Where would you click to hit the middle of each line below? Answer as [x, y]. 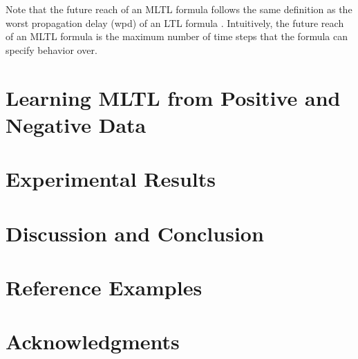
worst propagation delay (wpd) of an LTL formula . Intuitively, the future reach [175, 22]
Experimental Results [111, 179]
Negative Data [76, 124]
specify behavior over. [51, 49]
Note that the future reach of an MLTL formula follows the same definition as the [179, 9]
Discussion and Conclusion [135, 233]
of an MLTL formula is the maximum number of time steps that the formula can [177, 36]
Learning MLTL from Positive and [173, 97]
